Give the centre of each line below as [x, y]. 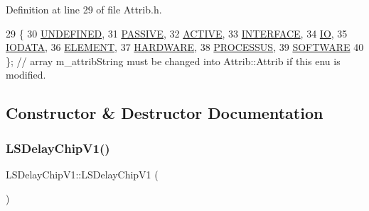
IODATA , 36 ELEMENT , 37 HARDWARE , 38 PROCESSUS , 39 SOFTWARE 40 [185, 47]
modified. [26, 75]
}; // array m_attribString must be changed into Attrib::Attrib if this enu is [173, 61]
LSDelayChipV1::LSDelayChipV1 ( [82, 174]
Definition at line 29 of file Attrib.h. [84, 9]
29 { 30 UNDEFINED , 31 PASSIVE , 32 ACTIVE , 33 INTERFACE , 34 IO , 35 [177, 33]
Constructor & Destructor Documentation [165, 113]
